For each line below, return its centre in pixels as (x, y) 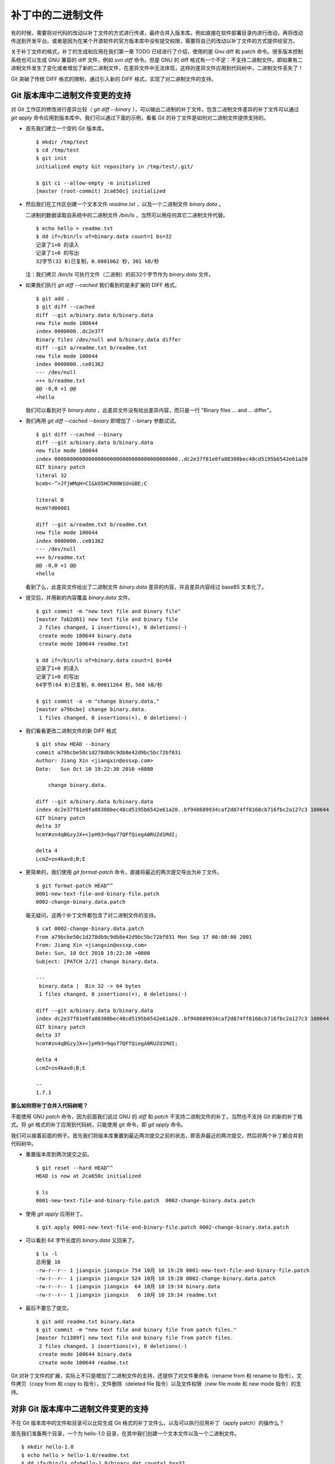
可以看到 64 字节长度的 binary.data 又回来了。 (81, 1240)
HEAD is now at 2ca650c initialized (88, 1176)
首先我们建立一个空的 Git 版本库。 (66, 128)
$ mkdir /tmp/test (62, 142)
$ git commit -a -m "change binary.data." (98, 701)
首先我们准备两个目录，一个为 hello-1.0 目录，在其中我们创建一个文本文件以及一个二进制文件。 (125, 1434)
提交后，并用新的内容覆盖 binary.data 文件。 (79, 598)
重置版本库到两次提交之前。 (59, 1154)
